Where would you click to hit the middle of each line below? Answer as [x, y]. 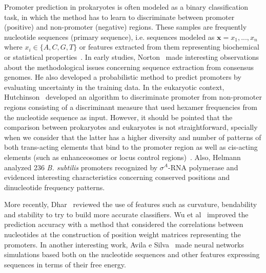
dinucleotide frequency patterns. [55, 187]
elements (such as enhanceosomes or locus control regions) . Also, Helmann [122, 157]
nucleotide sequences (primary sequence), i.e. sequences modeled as [109, 37]
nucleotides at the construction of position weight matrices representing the [122, 234]
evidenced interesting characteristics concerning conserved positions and [117, 177]
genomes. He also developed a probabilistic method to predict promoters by [123, 77]
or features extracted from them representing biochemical [169, 47]
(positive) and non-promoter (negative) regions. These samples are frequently [126, 27]
